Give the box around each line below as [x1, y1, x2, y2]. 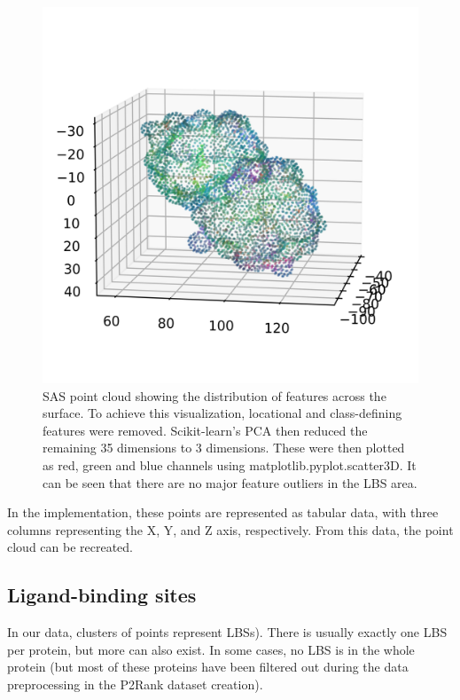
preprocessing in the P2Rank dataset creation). [7, 674, 263, 693]
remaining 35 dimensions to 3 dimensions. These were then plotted [43, 438, 405, 457]
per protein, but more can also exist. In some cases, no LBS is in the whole [7, 640, 415, 658]
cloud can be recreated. [7, 538, 134, 556]
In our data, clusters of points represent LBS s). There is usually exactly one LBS [7, 623, 448, 641]
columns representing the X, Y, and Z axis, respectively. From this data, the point [7, 520, 454, 539]
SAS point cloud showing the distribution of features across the [43, 386, 386, 405]
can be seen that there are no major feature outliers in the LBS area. [43, 473, 417, 492]
